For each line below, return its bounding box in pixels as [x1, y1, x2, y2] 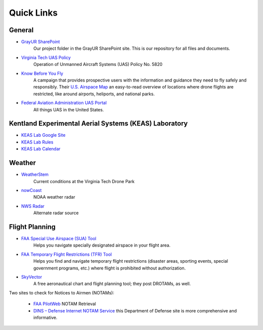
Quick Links [9, 7, 58, 18]
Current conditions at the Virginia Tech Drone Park [33, 178, 135, 184]
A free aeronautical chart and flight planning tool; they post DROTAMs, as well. [33, 281, 191, 287]
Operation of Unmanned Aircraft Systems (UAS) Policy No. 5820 [33, 62, 163, 67]
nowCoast [21, 187, 42, 193]
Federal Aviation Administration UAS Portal [21, 100, 107, 106]
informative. [33, 314, 58, 320]
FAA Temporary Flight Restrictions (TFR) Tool [21, 251, 112, 257]
